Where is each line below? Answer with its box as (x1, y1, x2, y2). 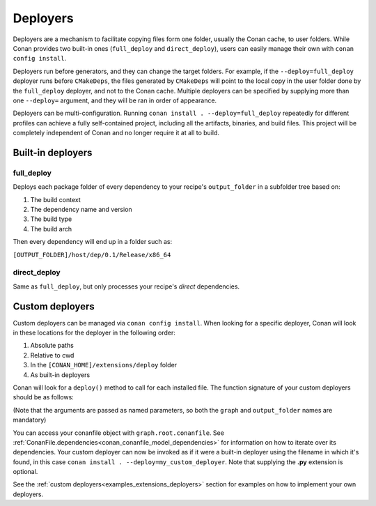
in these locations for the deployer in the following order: (13, 328, 175, 337)
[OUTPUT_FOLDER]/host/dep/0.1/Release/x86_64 (13, 251, 171, 259)
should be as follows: (13, 393, 75, 401)
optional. (13, 468, 38, 476)
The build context (30, 195, 81, 204)
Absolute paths (30, 342, 75, 350)
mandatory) (13, 415, 47, 424)
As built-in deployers (30, 370, 91, 379)
